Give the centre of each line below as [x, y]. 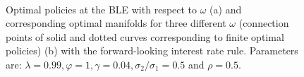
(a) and [226, 9]
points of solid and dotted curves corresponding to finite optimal [145, 36]
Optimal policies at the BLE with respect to [102, 9]
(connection [264, 23]
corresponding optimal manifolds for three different [116, 23]
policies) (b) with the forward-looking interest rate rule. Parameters [152, 51]
